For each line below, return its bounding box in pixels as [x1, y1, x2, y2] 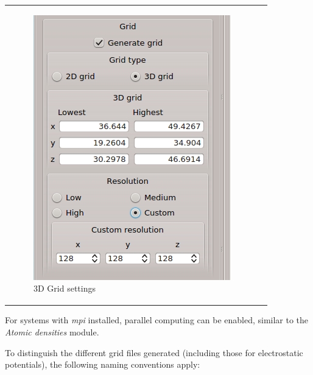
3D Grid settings [33, 282, 96, 295]
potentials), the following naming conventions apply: [5, 358, 200, 371]
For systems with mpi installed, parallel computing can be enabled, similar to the [5, 314, 309, 326]
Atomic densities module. [5, 326, 99, 338]
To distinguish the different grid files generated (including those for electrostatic [5, 346, 303, 359]
